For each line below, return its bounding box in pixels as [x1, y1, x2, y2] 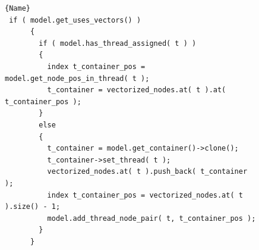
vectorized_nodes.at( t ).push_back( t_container [47, 167, 248, 176]
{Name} [5, 4, 30, 12]
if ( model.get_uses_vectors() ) [9, 15, 141, 24]
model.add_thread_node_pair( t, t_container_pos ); [47, 214, 256, 223]
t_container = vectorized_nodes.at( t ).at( [47, 86, 226, 95]
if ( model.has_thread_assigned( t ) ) [39, 39, 197, 48]
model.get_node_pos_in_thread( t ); [5, 74, 150, 83]
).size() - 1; [5, 202, 61, 211]
